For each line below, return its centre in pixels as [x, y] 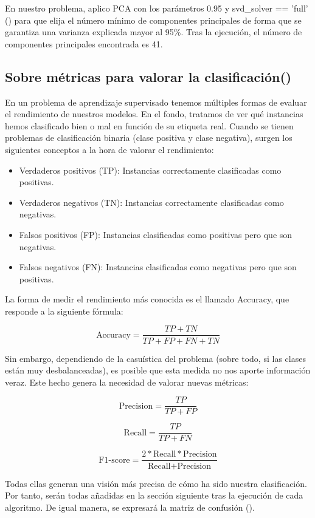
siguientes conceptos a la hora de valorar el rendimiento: [109, 149]
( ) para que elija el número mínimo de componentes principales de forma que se [153, 20]
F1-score [114, 460]
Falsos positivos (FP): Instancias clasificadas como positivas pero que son [156, 234]
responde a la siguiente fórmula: [64, 311]
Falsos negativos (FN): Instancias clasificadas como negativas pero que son [158, 267]
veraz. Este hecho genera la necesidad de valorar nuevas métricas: [127, 382]
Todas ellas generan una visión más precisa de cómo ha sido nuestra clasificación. [156, 483]
